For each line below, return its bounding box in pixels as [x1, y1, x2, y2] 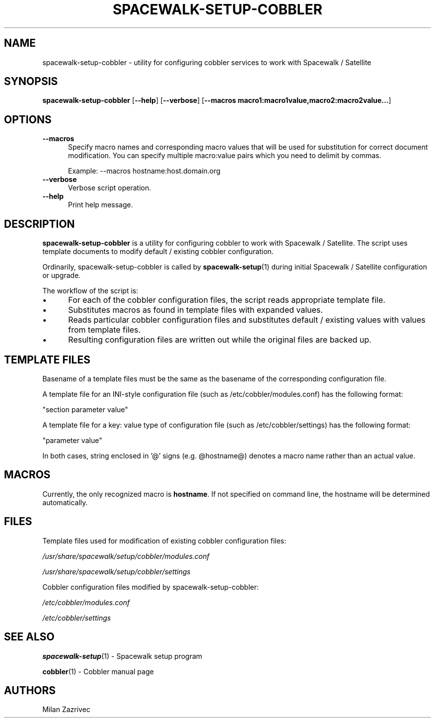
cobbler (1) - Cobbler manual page [42, 667, 154, 676]
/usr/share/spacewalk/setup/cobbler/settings [42, 567, 191, 576]
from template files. [68, 325, 141, 335]
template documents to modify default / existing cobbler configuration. [42, 247, 274, 256]
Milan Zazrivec [42, 705, 90, 714]
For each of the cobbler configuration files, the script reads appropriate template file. [68, 295, 385, 305]
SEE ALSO [4, 631, 55, 643]
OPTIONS [4, 113, 52, 126]
